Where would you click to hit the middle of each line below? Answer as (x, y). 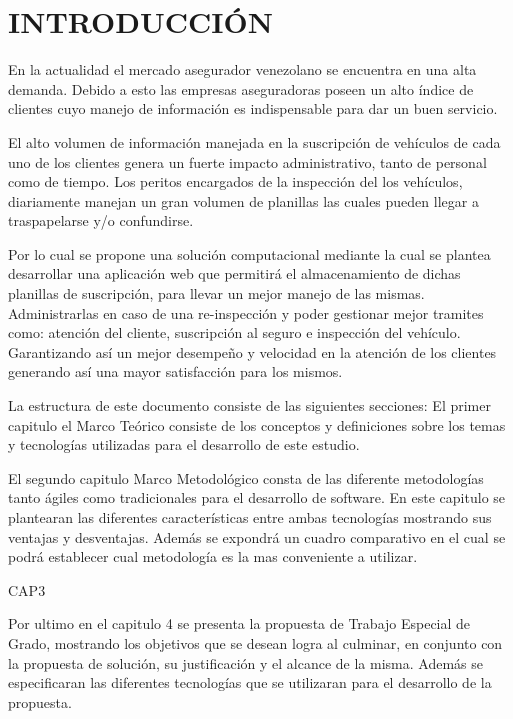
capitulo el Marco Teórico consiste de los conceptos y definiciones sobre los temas (257, 424)
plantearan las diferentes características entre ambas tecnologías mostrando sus (250, 517)
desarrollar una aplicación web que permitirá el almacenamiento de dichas (234, 273)
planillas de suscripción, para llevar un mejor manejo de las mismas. (216, 293)
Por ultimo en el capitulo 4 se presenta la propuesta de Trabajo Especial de (239, 623)
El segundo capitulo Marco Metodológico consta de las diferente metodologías (246, 477)
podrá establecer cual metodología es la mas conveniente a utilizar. (213, 556)
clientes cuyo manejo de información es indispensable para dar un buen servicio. (253, 108)
